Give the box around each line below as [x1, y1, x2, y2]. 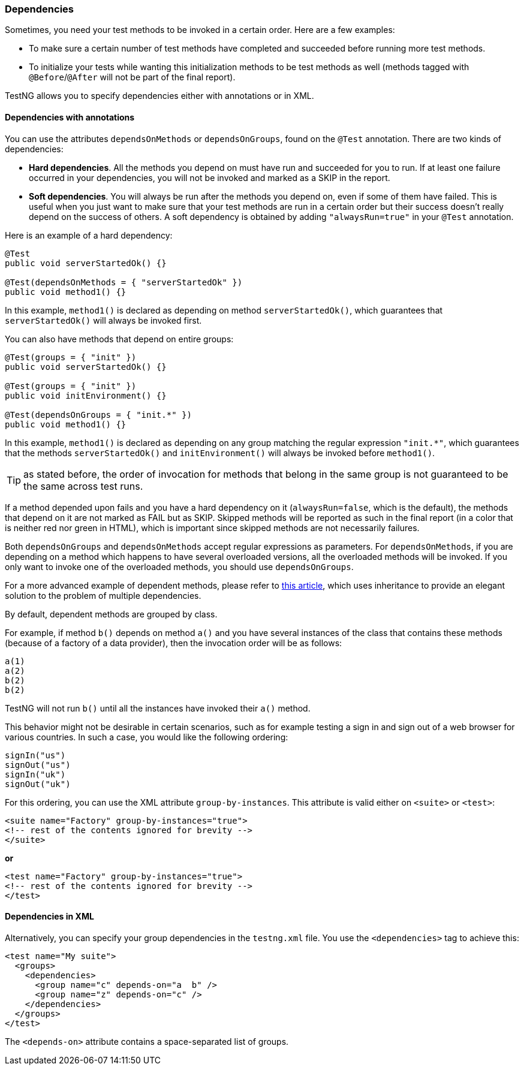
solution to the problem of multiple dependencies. [5, 590, 201, 601]
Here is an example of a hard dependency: [5, 230, 173, 240]
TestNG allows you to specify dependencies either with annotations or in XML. [5, 91, 314, 101]
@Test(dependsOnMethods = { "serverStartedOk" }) [5, 277, 243, 287]
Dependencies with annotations [5, 111, 135, 122]
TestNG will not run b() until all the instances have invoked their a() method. [5, 703, 311, 713]
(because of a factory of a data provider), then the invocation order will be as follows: [5, 637, 342, 648]
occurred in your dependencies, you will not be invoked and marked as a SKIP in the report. [29, 172, 390, 183]
